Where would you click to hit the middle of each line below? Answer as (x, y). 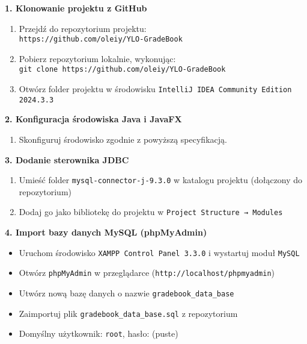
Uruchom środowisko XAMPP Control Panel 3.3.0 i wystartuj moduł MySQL (159, 252)
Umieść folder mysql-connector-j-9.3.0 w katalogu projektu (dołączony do (161, 180)
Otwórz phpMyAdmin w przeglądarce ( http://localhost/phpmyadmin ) (147, 273)
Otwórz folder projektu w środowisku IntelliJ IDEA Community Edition (155, 89)
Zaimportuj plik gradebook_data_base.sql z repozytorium (128, 313)
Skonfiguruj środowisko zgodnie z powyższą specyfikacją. (123, 139)
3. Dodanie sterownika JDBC (67, 159)
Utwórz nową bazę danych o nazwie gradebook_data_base (126, 293)
